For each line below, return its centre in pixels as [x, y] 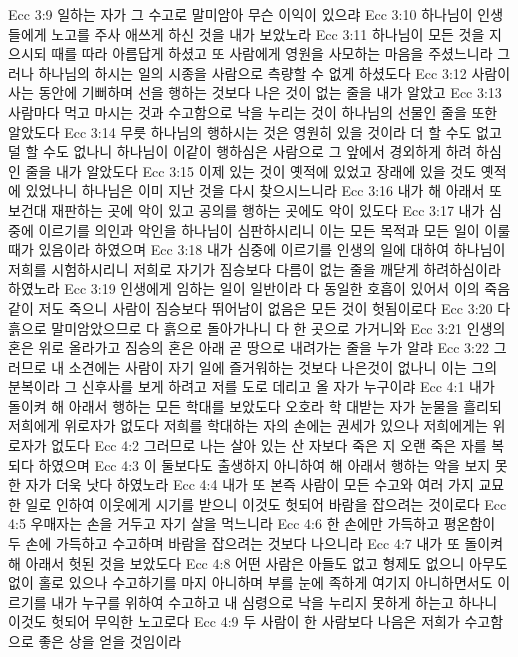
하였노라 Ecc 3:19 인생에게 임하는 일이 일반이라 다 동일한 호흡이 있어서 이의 [244, 288]
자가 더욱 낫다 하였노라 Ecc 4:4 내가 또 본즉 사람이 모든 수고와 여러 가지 [249, 484]
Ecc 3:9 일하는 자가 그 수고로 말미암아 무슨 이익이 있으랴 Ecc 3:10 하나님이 [240, 14]
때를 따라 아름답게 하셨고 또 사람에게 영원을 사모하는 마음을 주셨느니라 [272, 53]
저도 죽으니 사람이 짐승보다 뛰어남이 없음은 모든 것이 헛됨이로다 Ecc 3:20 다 [274, 307]
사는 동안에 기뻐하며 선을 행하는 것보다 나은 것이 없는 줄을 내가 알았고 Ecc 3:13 [255, 92]
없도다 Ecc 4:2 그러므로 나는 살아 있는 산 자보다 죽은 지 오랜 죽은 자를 [269, 445]
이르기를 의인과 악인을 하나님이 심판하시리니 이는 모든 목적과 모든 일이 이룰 [274, 229]
